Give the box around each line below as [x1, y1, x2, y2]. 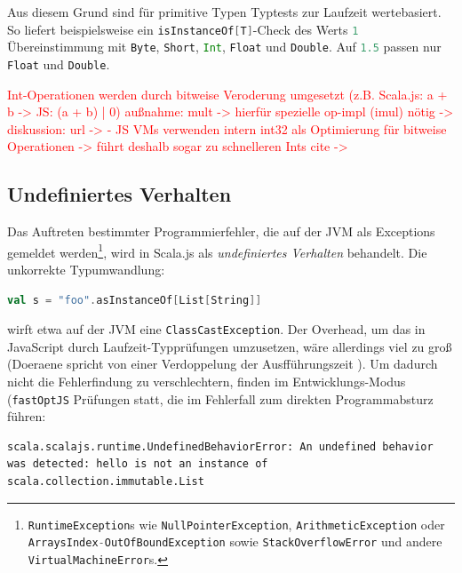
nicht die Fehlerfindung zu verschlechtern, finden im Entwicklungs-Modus [7, 372, 406, 391]
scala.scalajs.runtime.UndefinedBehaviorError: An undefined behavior [7, 440, 434, 453]
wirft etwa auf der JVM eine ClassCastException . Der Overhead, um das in [7, 320, 426, 338]
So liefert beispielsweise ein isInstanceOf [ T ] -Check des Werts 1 [7, 20, 359, 38]
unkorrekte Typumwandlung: [7, 259, 165, 278]
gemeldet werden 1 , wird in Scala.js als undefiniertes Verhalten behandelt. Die [7, 240, 427, 261]
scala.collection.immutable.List [7, 475, 204, 489]
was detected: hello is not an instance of [7, 458, 268, 471]
